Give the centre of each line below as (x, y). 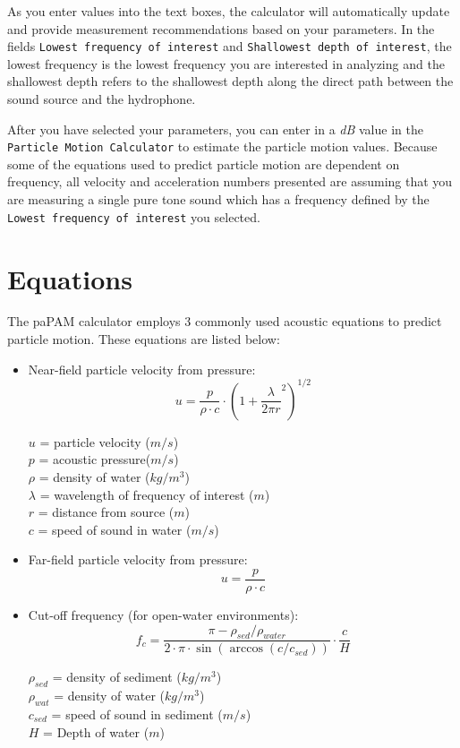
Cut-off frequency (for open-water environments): (163, 614)
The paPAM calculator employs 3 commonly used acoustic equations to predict (225, 321)
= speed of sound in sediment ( (137, 714)
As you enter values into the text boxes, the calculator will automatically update (229, 11)
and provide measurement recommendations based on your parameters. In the (221, 28)
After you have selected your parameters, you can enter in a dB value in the (215, 129)
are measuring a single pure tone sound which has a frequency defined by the (218, 199)
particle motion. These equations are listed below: (144, 339)
